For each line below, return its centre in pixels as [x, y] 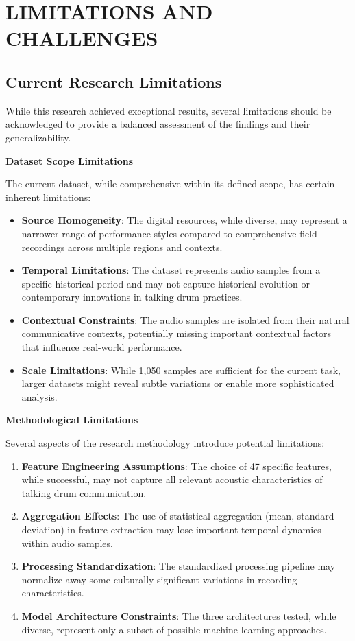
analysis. [39, 396]
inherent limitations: [48, 197]
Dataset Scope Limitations [70, 160]
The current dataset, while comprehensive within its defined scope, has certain [170, 184]
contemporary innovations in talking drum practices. [132, 297]
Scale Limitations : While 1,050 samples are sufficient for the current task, [181, 370]
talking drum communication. [84, 492]
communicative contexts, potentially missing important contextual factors [176, 333]
